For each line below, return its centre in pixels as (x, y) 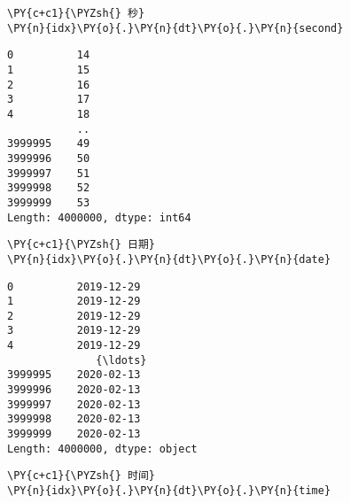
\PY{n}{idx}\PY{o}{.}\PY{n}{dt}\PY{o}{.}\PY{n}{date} (169, 259)
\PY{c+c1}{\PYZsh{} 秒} (76, 13)
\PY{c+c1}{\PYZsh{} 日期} (81, 245)
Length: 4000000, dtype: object (102, 449)
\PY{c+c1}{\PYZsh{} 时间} (81, 476)
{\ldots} (121, 360)
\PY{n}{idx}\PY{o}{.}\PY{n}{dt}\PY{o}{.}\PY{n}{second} (175, 28)
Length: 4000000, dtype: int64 (99, 217)
